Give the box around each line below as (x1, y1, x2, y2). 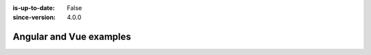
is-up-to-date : (12, 4, 55, 12)
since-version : (12, 14, 56, 22)
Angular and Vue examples (12, 31, 131, 43)
